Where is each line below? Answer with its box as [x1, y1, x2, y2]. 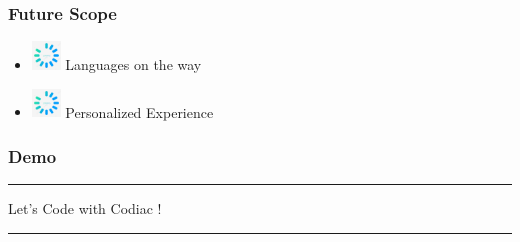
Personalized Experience [65, 101, 214, 122]
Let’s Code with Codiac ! [8, 198, 162, 219]
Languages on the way [65, 54, 202, 75]
